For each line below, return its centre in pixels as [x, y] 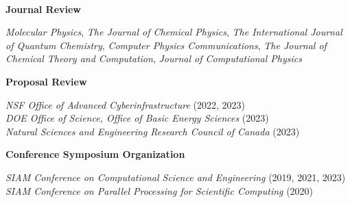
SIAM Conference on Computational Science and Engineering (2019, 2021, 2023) [176, 177]
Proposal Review [46, 81]
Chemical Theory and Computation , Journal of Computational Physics [154, 58]
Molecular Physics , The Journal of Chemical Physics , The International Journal [174, 32]
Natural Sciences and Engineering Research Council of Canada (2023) [153, 131]
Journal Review [43, 9]
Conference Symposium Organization [95, 154]
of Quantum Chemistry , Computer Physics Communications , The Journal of [166, 45]
